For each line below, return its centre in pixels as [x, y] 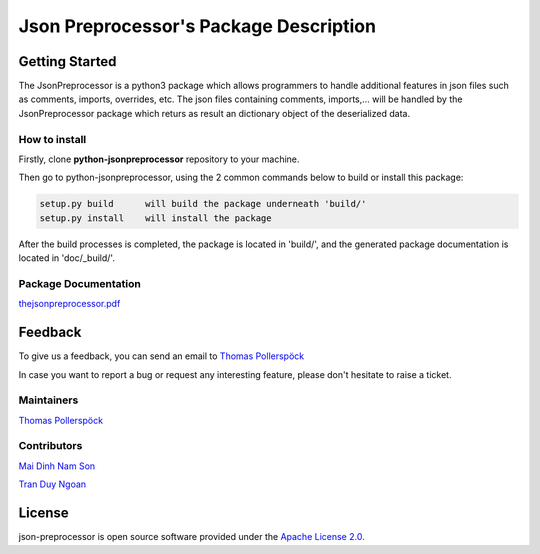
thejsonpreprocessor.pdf [69, 304]
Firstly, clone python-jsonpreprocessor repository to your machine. [159, 159]
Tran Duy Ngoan [52, 484]
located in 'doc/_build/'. [66, 258]
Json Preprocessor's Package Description [197, 26]
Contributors [50, 446]
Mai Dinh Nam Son [57, 466]
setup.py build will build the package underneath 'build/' [203, 204]
